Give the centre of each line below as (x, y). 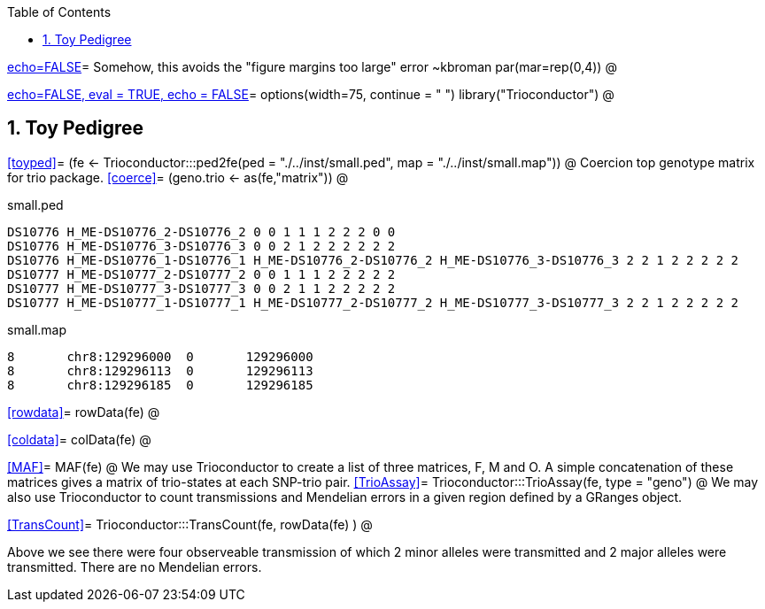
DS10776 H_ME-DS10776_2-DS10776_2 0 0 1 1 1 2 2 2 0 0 (201, 231)
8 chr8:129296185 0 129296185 (160, 385)
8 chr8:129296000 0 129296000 (160, 356)
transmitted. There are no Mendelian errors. (135, 567)
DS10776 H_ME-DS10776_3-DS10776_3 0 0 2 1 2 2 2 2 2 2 (201, 246)
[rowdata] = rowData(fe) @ (84, 412)
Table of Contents (59, 12)
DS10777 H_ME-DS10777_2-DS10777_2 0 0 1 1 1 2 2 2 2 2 (201, 274)
